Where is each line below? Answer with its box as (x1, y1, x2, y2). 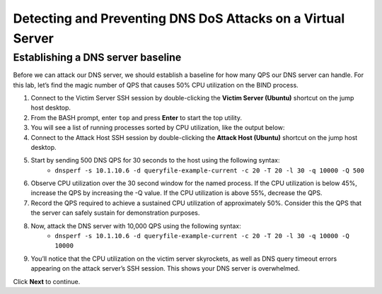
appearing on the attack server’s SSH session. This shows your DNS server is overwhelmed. (30, 264, 300, 273)
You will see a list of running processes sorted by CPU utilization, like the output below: (30, 124, 285, 132)
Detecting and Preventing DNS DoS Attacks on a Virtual (13, 11, 345, 26)
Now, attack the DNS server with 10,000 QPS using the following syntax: (30, 221, 241, 230)
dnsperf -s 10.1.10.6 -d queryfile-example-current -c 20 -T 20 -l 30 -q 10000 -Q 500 (54, 166, 364, 175)
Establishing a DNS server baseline (13, 51, 182, 64)
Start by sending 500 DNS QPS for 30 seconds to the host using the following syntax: (30, 156, 280, 165)
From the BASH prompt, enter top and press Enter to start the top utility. (30, 113, 242, 122)
